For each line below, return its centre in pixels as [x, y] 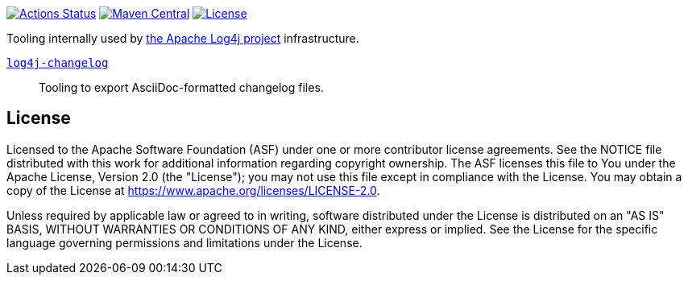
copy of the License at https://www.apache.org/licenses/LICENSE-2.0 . [193, 190]
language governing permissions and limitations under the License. [184, 242]
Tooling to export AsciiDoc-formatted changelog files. [181, 87]
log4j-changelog [58, 63]
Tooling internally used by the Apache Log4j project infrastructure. [183, 38]
